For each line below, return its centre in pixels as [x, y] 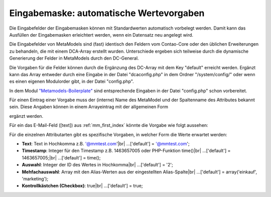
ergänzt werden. [26, 116]
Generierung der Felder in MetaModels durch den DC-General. [74, 58]
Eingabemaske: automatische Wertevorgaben [107, 13]
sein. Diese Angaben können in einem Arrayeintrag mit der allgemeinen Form [89, 107]
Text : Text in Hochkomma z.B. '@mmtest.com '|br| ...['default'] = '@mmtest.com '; [106, 144]
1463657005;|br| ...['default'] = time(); [61, 157]
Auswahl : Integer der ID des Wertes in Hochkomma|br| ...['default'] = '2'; [97, 165]
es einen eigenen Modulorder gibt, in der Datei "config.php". [72, 81]
